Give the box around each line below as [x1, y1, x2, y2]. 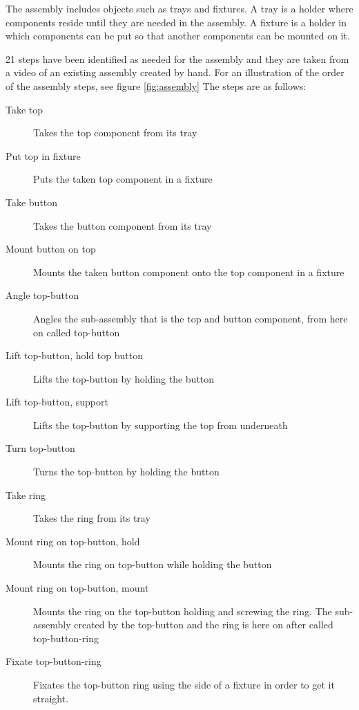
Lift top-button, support [6, 394, 108, 409]
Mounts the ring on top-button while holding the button [33, 557, 272, 572]
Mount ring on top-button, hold [6, 534, 140, 548]
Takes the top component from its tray [33, 125, 197, 140]
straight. [33, 691, 69, 705]
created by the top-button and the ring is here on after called [74, 617, 333, 632]
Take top [6, 102, 43, 116]
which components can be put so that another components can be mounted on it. [6, 28, 350, 43]
